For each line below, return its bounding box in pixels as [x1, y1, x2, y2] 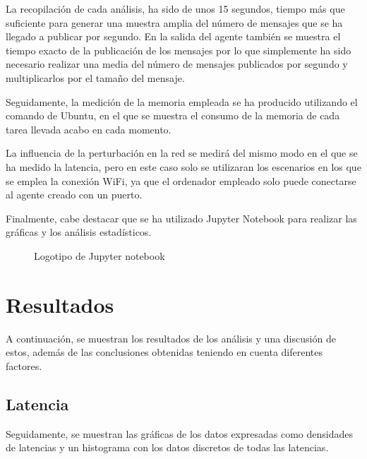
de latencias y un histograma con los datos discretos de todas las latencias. [6, 440, 329, 455]
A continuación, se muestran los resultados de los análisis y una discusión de [6, 330, 336, 345]
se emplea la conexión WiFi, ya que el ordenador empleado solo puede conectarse [6, 173, 356, 188]
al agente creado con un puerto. [6, 187, 143, 202]
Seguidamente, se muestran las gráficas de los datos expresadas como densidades [6, 426, 353, 441]
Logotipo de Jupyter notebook [34, 248, 165, 263]
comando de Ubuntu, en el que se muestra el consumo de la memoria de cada [6, 108, 340, 123]
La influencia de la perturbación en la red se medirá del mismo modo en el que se [6, 145, 358, 160]
